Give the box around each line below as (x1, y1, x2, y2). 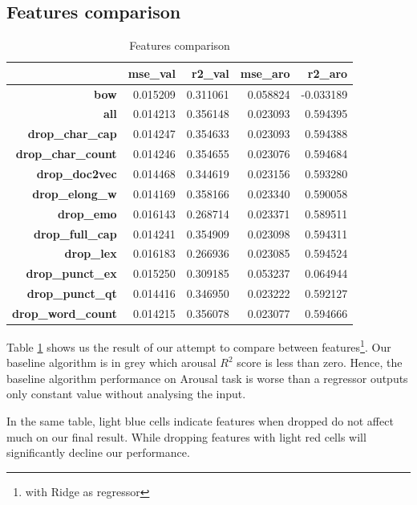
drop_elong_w (32, 185, 117, 202)
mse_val (128, 64, 176, 81)
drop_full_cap (34, 225, 117, 242)
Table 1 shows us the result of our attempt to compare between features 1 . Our (6, 336, 391, 355)
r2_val (192, 64, 229, 81)
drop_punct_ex (26, 265, 117, 282)
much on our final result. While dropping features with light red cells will (6, 428, 366, 445)
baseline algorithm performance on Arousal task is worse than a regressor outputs (6, 369, 408, 386)
